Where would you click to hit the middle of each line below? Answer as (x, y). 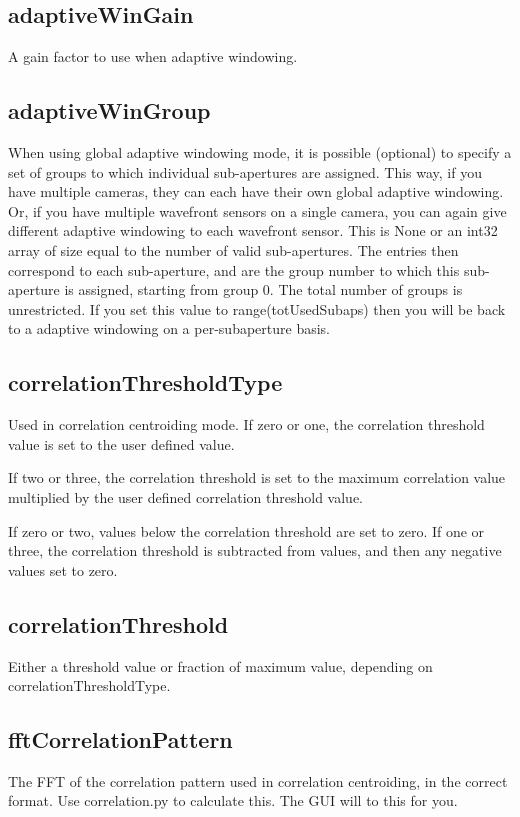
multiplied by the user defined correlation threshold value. (186, 496)
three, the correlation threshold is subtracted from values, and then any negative (255, 550)
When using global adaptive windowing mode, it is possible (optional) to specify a (260, 152)
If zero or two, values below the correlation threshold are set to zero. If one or (246, 530)
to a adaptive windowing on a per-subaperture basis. (169, 328)
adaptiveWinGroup (109, 110)
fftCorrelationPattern (120, 739)
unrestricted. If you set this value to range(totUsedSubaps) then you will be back (257, 308)
